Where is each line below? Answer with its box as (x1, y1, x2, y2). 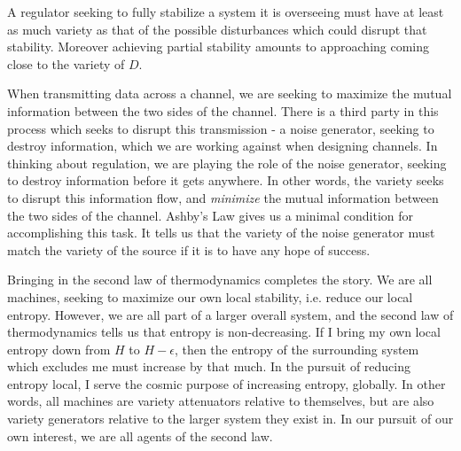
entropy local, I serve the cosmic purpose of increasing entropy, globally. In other (7, 374, 446, 393)
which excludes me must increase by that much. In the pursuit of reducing (7, 357, 411, 376)
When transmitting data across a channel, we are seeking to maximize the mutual (7, 84, 452, 103)
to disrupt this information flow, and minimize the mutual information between (7, 188, 439, 206)
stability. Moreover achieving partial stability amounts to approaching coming (7, 37, 430, 56)
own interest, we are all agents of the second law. (7, 426, 273, 445)
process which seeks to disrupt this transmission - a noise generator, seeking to (7, 119, 434, 137)
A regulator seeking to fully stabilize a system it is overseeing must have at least (7, 3, 444, 20)
